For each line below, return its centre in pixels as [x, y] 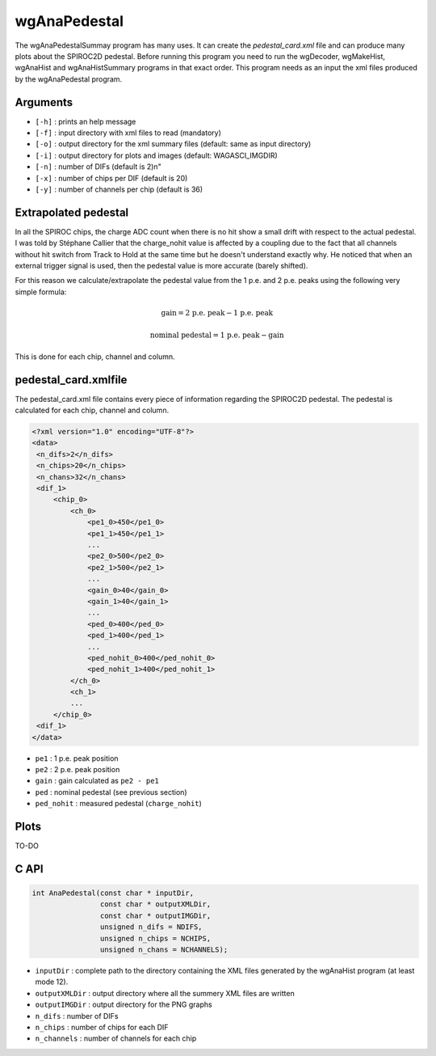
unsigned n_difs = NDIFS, [151, 927]
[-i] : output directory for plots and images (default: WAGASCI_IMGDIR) [156, 155]
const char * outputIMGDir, [155, 915]
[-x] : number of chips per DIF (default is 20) [111, 178]
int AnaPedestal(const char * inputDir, [113, 893]
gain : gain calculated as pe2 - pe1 [97, 781]
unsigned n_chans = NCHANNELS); [164, 950]
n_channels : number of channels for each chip [116, 1038]
